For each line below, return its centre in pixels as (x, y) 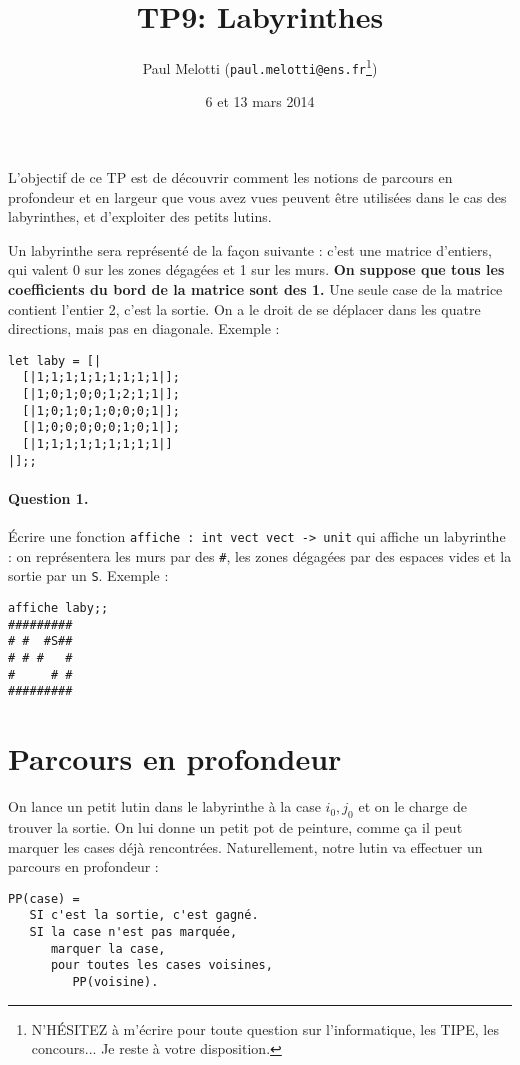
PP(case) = (44, 898)
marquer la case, (108, 948)
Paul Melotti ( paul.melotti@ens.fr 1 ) (260, 66)
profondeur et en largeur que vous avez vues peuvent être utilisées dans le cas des (257, 196)
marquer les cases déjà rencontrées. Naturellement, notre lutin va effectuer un (245, 846)
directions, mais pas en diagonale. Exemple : (144, 328)
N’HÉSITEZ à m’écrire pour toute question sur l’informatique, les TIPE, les (265, 1028)
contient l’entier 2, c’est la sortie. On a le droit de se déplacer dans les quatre (244, 308)
